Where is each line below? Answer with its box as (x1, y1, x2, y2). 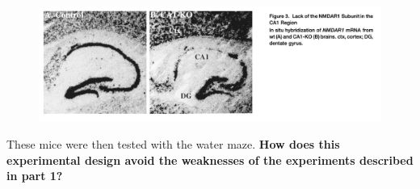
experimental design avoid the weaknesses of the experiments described (6, 151, 414, 168)
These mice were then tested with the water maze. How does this (6, 136, 340, 153)
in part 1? (6, 167, 63, 184)
